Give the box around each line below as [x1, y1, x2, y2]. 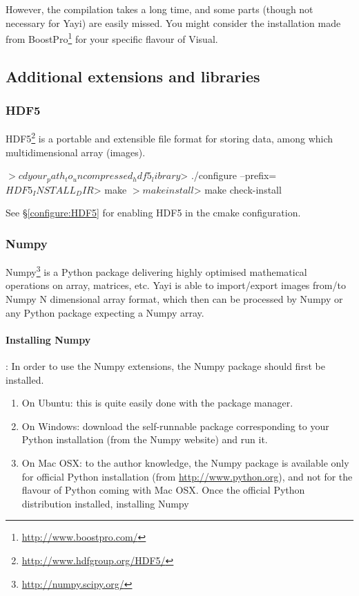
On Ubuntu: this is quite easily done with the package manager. [21, 395, 293, 410]
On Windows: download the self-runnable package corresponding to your [21, 418, 329, 433]
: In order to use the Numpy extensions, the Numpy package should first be [6, 358, 325, 373]
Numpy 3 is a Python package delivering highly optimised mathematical [6, 263, 307, 279]
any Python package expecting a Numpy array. [6, 305, 204, 319]
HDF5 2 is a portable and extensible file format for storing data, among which [6, 129, 333, 146]
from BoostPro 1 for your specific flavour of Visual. [6, 30, 218, 46]
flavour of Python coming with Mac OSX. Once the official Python [21, 483, 305, 497]
